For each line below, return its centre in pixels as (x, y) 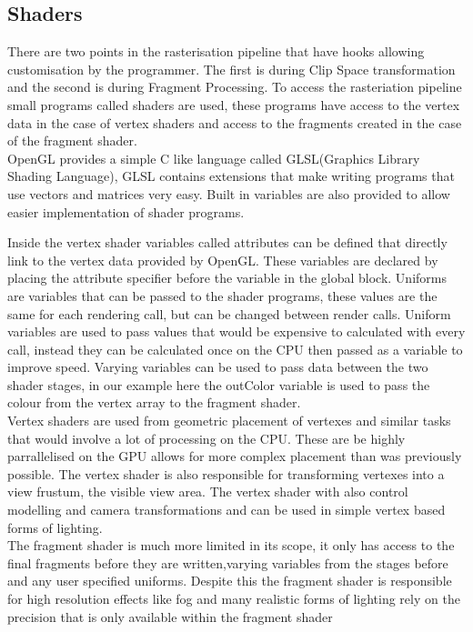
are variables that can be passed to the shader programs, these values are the (222, 295)
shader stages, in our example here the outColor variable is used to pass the (219, 384)
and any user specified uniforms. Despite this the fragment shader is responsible (230, 581)
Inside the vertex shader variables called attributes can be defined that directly (227, 242)
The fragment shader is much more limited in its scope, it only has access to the (231, 545)
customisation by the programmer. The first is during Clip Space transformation (231, 69)
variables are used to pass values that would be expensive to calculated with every (236, 331)
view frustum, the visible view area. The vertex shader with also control (208, 492)
